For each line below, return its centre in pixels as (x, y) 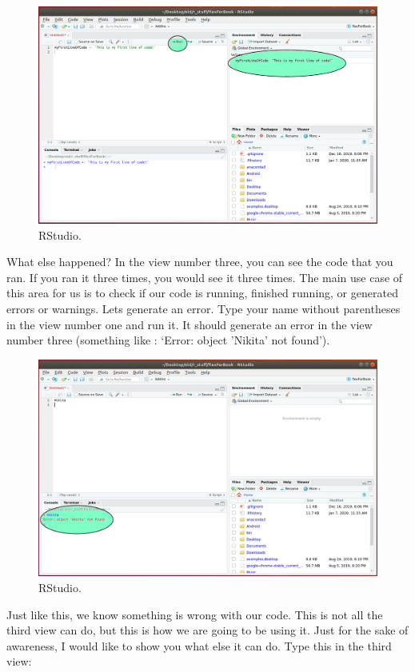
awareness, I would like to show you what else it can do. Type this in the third (199, 645)
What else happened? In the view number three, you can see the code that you (200, 262)
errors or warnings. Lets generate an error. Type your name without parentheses (204, 308)
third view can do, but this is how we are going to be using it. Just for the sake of (207, 630)
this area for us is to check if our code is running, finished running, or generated (202, 293)
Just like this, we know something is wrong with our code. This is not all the (195, 614)
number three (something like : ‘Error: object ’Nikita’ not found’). (168, 340)
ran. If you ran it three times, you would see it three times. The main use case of (205, 277)
